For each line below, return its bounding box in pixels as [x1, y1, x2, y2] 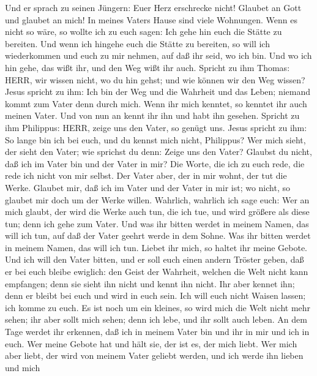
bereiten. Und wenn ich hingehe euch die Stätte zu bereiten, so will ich [5, 37, 270, 50]
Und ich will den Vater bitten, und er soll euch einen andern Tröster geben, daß [5, 253, 304, 266]
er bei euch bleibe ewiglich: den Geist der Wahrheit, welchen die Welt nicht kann [5, 265, 308, 278]
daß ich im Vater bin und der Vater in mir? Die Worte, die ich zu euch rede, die [5, 157, 305, 170]
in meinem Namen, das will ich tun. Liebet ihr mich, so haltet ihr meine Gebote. [5, 241, 308, 254]
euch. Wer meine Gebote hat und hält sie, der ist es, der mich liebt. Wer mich [5, 337, 297, 350]
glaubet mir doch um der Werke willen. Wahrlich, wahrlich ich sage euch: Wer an [5, 193, 310, 206]
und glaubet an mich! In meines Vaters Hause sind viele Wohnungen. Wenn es [5, 13, 297, 26]
